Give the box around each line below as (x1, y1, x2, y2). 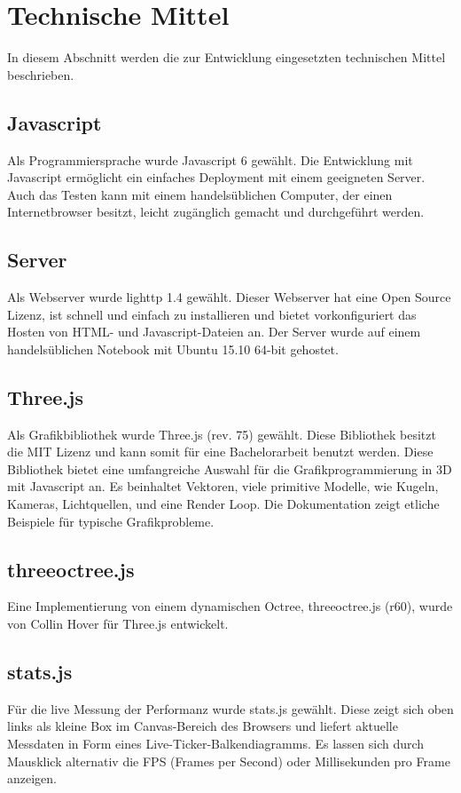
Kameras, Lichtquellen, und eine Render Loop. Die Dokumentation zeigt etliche (7, 495, 440, 513)
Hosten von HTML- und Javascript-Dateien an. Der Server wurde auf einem (7, 322, 421, 341)
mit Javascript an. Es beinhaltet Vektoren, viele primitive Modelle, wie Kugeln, (7, 477, 439, 496)
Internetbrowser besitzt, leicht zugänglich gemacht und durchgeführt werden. (7, 202, 425, 221)
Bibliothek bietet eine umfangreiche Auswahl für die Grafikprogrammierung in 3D (7, 459, 452, 478)
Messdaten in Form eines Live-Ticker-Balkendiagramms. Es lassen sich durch (7, 734, 425, 753)
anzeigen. (7, 769, 57, 788)
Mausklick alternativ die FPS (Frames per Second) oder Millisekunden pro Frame (7, 751, 450, 770)
